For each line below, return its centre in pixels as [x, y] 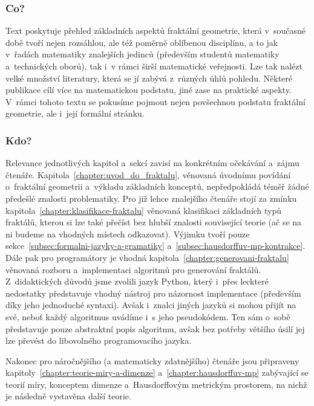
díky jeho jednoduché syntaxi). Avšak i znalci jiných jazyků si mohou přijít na [151, 305]
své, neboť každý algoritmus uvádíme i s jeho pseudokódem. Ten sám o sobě [148, 316]
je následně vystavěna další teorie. [68, 396]
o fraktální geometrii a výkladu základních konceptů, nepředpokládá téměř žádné [157, 186]
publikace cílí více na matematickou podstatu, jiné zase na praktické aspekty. [149, 90]
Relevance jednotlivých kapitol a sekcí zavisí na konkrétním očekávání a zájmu [152, 163]
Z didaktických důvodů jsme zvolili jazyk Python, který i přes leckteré [137, 281]
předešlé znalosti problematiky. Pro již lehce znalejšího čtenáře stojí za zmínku [151, 198]
